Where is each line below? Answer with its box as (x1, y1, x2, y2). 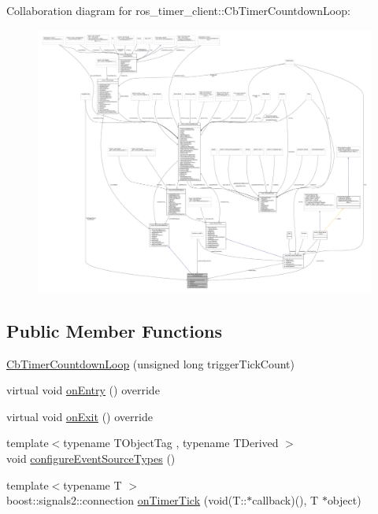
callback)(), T (252, 492, 319, 508)
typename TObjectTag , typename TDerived (63, 434, 279, 451)
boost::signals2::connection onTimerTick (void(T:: (6, 492, 247, 508)
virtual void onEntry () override (6, 382, 160, 398)
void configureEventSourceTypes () (6, 449, 176, 466)
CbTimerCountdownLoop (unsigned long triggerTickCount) (6, 355, 295, 372)
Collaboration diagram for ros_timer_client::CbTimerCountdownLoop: (6, 2, 350, 18)
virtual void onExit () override (6, 408, 153, 424)
